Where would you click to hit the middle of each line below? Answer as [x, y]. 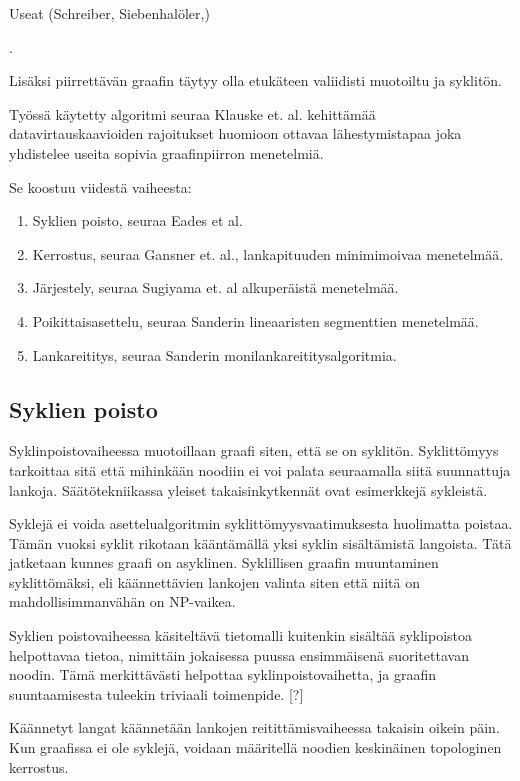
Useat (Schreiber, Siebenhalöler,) [109, 13]
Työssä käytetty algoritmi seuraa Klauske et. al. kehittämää [192, 113]
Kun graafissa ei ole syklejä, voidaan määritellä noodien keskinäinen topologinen [255, 747]
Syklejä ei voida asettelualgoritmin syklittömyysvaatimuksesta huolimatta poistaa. [261, 523]
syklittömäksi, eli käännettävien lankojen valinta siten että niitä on [214, 581]
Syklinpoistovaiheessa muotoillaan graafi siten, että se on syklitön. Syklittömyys [254, 450]
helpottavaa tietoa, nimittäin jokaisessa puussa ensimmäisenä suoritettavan [239, 654]
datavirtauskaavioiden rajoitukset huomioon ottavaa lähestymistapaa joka [235, 133]
